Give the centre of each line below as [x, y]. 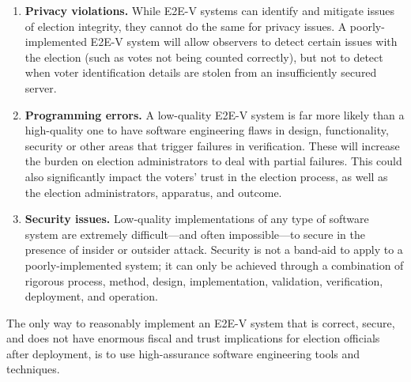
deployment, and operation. [91, 296]
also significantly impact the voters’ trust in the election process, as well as [206, 176]
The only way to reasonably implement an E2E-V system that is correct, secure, [201, 322]
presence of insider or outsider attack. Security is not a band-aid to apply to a [214, 250]
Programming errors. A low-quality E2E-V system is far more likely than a [215, 114]
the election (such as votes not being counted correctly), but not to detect [204, 57]
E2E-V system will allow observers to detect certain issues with [244, 42]
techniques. [33, 369]
